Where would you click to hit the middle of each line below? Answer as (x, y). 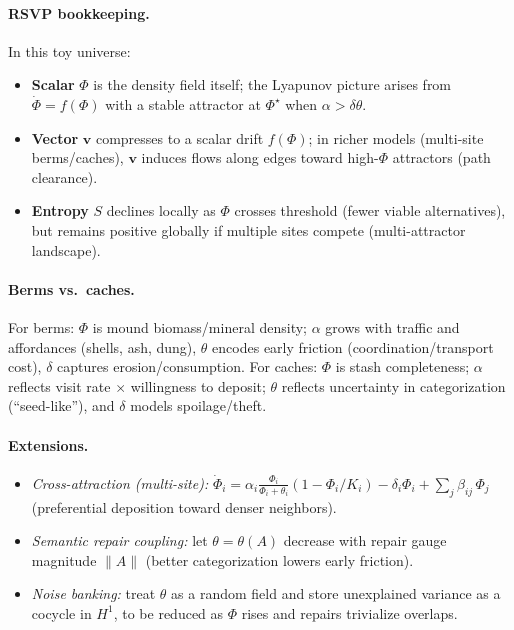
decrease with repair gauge (365, 540)
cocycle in (61, 612)
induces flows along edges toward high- (260, 157)
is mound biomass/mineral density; (199, 326)
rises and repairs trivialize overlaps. (349, 612)
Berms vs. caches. (71, 288)
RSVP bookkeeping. (79, 12)
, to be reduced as (168, 612)
